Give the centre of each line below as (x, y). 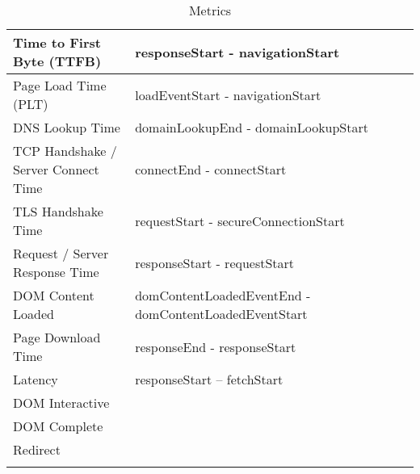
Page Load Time (60, 85)
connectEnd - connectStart (211, 169)
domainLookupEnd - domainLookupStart (252, 127)
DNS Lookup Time (67, 127)
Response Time (56, 272)
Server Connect (56, 169)
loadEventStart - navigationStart (228, 94)
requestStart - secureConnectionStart (240, 220)
